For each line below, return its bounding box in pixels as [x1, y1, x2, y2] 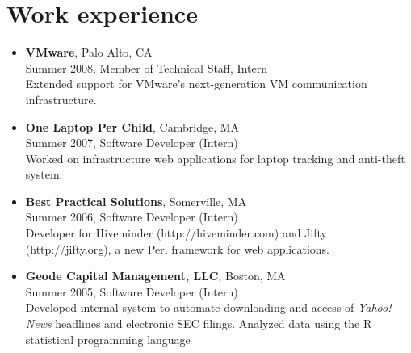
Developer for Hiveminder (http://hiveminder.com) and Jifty [25, 225, 327, 242]
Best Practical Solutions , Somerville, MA [25, 192, 247, 209]
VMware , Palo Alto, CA [25, 44, 153, 61]
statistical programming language [25, 330, 191, 347]
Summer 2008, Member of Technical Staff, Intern [25, 59, 267, 76]
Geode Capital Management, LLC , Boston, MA [25, 267, 286, 284]
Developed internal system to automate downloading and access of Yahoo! [25, 299, 392, 316]
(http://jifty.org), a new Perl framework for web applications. [25, 240, 329, 257]
